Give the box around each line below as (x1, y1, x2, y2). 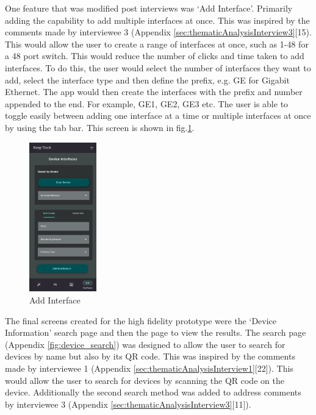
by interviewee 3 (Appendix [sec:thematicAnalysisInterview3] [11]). (5, 397, 251, 410)
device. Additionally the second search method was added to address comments (5, 386, 301, 399)
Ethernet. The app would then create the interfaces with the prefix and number (5, 85, 303, 98)
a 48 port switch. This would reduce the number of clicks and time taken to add (5, 49, 304, 62)
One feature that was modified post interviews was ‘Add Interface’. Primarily (5, 2, 293, 14)
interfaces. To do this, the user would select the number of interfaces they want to (5, 61, 311, 74)
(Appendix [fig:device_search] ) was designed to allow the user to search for (5, 338, 285, 350)
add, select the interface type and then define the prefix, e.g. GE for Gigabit (5, 73, 290, 86)
